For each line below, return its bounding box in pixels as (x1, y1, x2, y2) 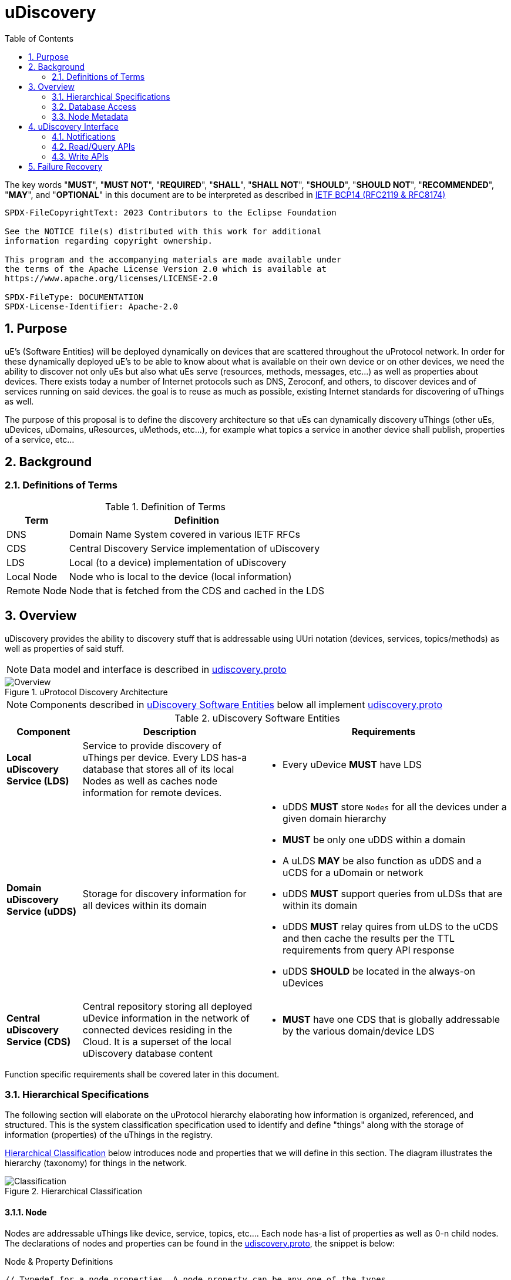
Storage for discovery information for (82, 887, 247, 900)
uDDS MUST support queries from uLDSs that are (282, 887, 503, 900)
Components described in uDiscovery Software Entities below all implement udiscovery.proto (30, 698, 443, 710)
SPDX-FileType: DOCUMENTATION (5, 292, 144, 302)
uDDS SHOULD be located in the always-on (282, 965, 475, 977)
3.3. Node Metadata (52, 111, 129, 122)
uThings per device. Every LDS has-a (82, 751, 247, 763)
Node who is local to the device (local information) (69, 570, 292, 582)
